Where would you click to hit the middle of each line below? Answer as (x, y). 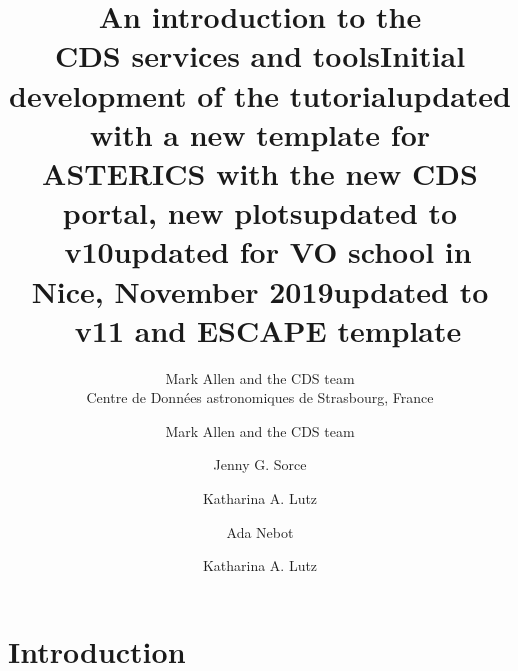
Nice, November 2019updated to (260, 290)
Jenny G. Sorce (260, 464)
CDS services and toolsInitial (260, 55)
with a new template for (260, 133)
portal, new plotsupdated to (260, 212)
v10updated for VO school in (268, 251)
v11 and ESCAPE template (268, 329)
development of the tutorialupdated (260, 94)
